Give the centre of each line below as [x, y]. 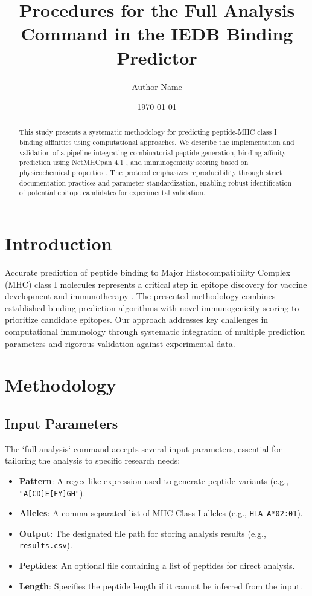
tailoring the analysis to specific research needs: [93, 460]
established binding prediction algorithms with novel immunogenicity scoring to [152, 307]
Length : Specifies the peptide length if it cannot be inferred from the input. [161, 585]
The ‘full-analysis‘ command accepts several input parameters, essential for [143, 448]
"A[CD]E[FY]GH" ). [52, 492]
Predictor [157, 57]
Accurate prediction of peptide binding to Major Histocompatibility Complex [148, 272]
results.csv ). [46, 545]
